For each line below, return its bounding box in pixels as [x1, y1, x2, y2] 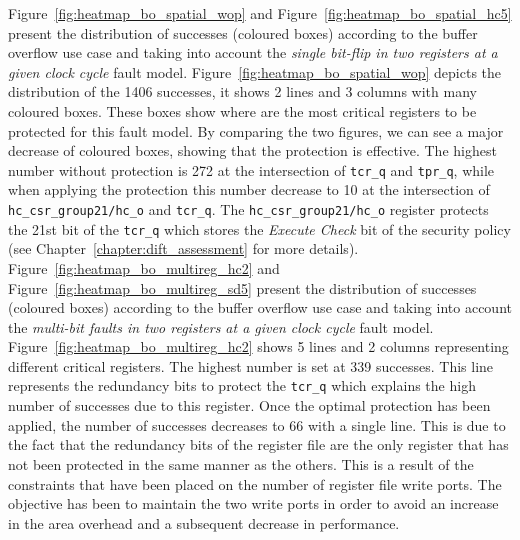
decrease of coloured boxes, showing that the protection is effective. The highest [8, 140, 497, 161]
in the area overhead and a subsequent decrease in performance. [8, 512, 400, 533]
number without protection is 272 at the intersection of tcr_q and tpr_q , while [8, 159, 495, 180]
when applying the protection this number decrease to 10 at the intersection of [8, 179, 490, 200]
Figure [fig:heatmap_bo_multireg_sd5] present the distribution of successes [8, 277, 477, 298]
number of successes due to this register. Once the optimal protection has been [8, 395, 491, 416]
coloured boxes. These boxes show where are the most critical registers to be [8, 100, 477, 121]
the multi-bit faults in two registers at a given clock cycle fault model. [8, 316, 434, 337]
